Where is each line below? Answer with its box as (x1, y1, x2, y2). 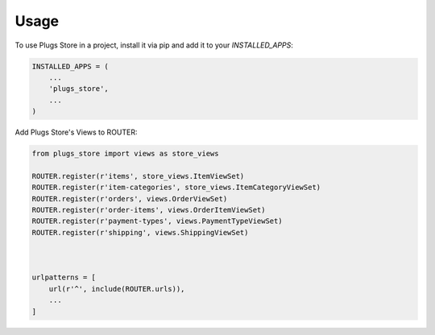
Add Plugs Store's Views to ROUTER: (14, 127, 138, 137)
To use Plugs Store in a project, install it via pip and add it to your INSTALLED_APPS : (14, 40, 293, 50)
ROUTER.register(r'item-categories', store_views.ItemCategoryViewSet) (31, 183, 321, 192)
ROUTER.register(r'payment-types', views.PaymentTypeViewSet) (31, 217, 283, 225)
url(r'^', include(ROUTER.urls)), (48, 284, 185, 293)
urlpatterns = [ (31, 273, 97, 282)
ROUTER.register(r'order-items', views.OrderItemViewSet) (31, 205, 266, 215)
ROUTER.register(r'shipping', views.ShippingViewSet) (31, 228, 249, 237)
